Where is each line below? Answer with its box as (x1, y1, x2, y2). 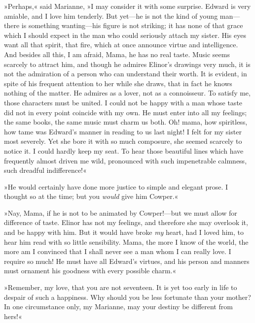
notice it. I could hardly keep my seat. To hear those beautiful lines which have (4, 145, 244, 156)
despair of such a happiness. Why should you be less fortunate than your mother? (4, 291, 251, 302)
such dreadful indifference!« (4, 165, 87, 175)
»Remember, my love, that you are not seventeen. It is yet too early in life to (4, 282, 237, 292)
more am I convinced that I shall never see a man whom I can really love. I (4, 246, 231, 257)
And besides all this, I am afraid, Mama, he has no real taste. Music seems (4, 49, 230, 59)
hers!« (4, 311, 22, 321)
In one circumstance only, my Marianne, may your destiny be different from (4, 301, 233, 312)
